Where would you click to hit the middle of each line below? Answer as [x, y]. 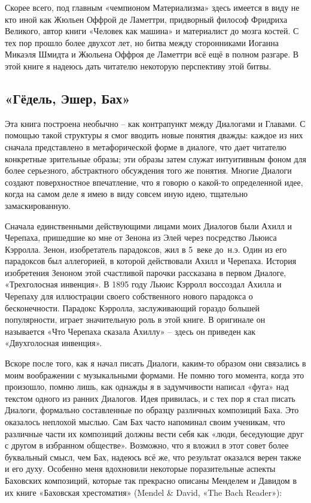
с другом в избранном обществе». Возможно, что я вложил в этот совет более [147, 445]
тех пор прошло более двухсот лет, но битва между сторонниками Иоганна [142, 42]
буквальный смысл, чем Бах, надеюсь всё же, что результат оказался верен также [153, 457]
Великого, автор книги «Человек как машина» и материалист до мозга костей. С [152, 31]
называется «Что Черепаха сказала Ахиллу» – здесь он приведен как [130, 331]
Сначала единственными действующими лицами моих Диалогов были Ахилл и [149, 225]
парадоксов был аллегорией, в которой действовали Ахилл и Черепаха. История [151, 261]
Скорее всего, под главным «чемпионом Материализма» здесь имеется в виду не [152, 7]
